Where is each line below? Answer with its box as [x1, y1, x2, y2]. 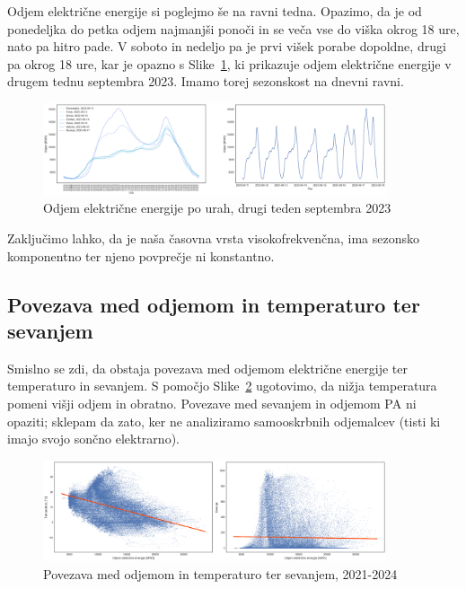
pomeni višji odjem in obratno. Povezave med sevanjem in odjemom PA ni [7, 393, 417, 412]
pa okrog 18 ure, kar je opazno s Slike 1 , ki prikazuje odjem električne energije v [7, 54, 452, 73]
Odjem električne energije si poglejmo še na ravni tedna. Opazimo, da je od [7, 2, 422, 20]
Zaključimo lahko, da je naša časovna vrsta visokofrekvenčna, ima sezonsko [7, 229, 420, 247]
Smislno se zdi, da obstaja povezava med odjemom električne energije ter [7, 358, 408, 377]
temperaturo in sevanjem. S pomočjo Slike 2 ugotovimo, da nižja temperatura [7, 376, 437, 395]
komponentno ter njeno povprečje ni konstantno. [7, 246, 275, 265]
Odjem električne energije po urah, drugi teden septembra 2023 [43, 198, 391, 217]
